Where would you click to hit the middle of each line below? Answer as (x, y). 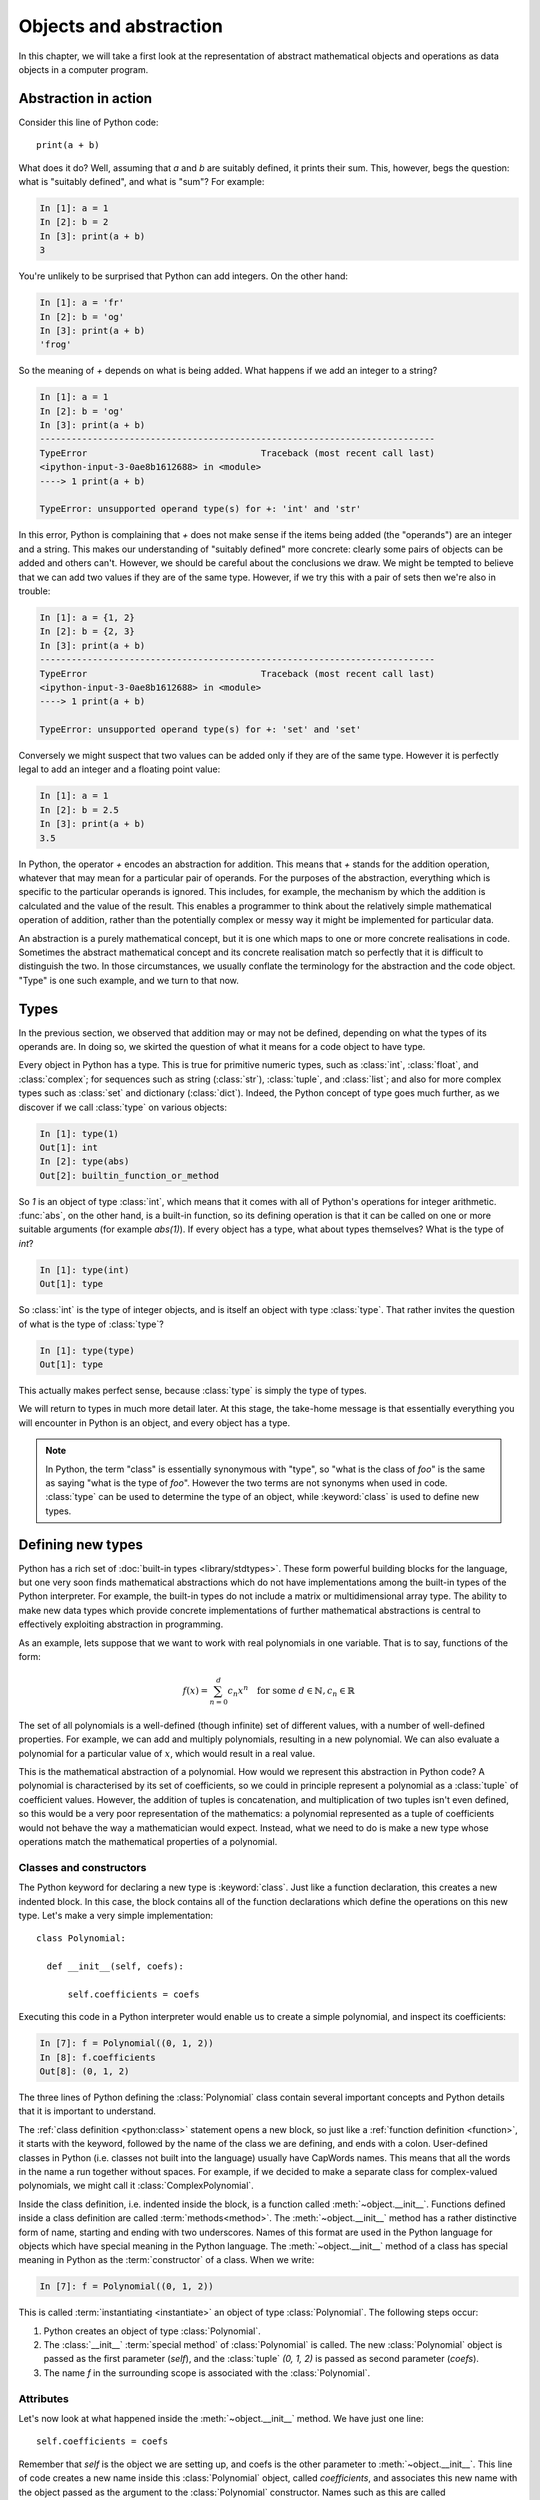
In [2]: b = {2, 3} (87, 631)
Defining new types (81, 1544)
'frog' (55, 344)
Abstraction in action (85, 98)
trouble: (34, 591)
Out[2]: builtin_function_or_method (129, 1175)
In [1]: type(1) (79, 1133)
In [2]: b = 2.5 (79, 809)
